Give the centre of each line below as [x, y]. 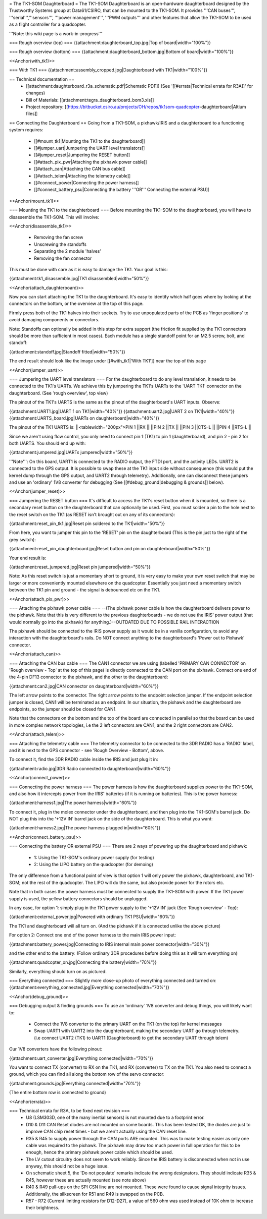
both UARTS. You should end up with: [47, 443]
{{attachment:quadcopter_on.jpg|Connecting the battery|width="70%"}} [83, 962]
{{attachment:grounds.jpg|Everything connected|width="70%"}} [75, 1083]
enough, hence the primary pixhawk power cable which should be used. [99, 1152]
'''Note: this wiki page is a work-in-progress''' [56, 33]
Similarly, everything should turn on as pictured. [58, 971]
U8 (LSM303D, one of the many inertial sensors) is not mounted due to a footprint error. [115, 1117]
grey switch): [22, 539]
